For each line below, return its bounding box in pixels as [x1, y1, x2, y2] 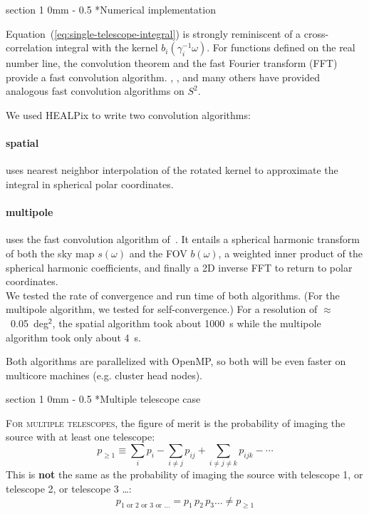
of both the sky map [6, 245, 95, 260]
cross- [303, 26, 329, 41]
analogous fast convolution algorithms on [6, 83, 184, 98]
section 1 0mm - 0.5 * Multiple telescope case [6, 391, 201, 406]
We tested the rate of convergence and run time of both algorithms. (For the [6, 287, 340, 302]
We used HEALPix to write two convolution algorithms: [6, 107, 251, 122]
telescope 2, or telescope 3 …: [6, 480, 132, 495]
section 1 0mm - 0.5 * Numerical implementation [6, 2, 216, 16]
